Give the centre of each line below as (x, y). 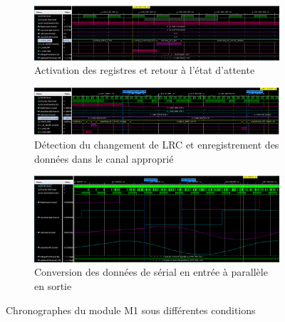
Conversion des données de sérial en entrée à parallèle (151, 272)
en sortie (53, 285)
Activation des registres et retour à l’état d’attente (145, 70)
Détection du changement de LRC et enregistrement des (157, 144)
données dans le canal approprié (104, 158)
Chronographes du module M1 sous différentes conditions (131, 310)
